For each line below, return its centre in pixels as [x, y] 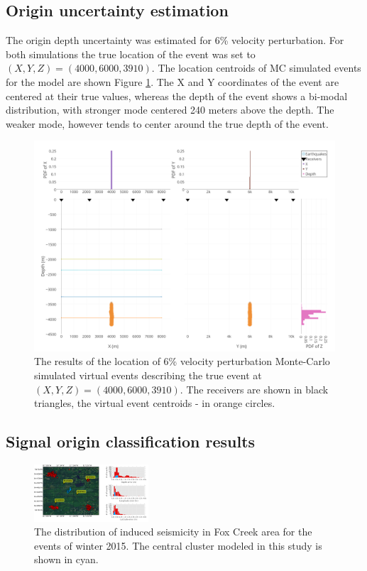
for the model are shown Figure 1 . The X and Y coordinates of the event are [172, 81]
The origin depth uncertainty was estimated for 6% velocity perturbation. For [175, 40]
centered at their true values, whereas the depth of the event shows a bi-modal [177, 96]
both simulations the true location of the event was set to [131, 54]
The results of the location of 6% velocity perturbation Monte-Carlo [182, 361]
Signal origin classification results [131, 441]
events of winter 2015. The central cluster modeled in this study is [178, 545]
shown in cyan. [66, 559]
